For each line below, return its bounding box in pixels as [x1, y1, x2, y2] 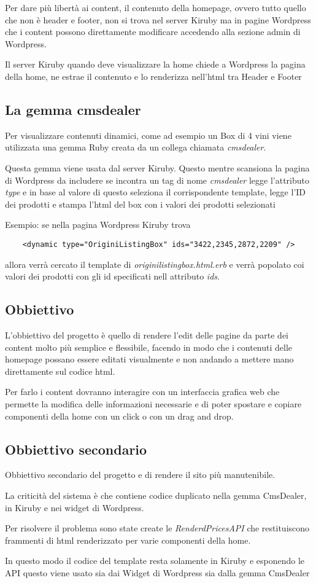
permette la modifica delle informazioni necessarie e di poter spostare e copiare [5, 397, 302, 410]
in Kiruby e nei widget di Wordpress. [5, 501, 144, 514]
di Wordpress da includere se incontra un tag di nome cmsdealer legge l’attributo [5, 173, 309, 186]
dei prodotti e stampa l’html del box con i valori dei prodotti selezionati [5, 197, 276, 210]
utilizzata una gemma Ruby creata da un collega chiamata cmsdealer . [5, 141, 266, 154]
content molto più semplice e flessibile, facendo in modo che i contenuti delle [5, 340, 293, 353]
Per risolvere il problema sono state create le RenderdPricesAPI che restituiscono [5, 522, 310, 534]
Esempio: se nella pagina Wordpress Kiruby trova [5, 218, 191, 231]
